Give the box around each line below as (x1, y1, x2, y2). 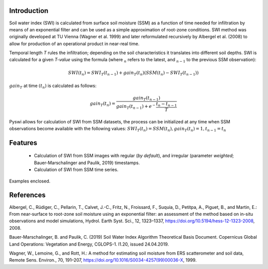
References (9, 191, 46, 199)
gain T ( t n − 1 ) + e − (116, 102, 156, 110)
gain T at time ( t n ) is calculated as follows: (9, 83, 97, 90)
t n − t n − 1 (156, 101, 177, 108)
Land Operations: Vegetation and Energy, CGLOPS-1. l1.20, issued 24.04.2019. (9, 241, 169, 247)
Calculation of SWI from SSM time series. (34, 167, 119, 173)
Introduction (9, 6, 49, 15)
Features (9, 138, 37, 147)
